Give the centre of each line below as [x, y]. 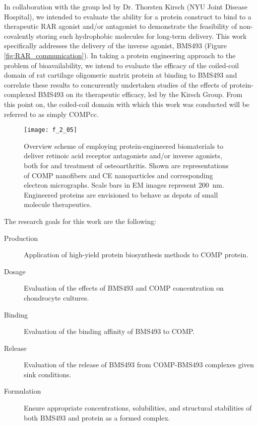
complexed [20, 94]
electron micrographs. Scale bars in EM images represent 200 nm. [124, 185]
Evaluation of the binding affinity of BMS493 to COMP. [109, 331]
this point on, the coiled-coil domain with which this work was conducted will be [127, 104]
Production [21, 238]
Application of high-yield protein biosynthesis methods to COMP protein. [136, 255]
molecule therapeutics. [58, 204]
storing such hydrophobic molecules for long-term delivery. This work [141, 36]
